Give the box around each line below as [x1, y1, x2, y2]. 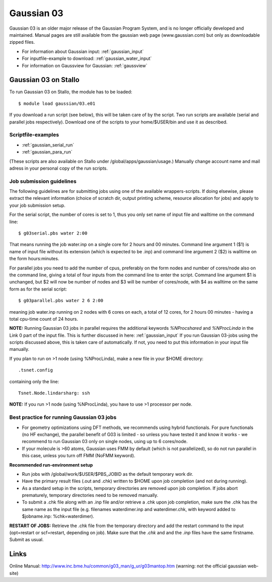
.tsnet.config [18, 368, 53, 373]
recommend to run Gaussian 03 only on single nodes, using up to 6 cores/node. [22, 439, 188, 445]
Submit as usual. [9, 537, 44, 543]
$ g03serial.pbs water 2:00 [18, 230, 88, 236]
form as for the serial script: [9, 286, 67, 292]
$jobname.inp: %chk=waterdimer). [22, 514, 94, 520]
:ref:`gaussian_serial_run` [22, 141, 75, 148]
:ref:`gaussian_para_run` [22, 149, 73, 155]
